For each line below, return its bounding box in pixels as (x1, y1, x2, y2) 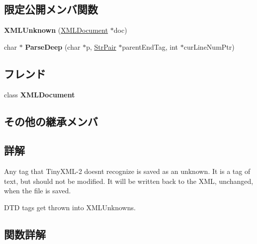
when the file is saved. (4, 185, 71, 196)
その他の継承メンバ (4, 113, 98, 129)
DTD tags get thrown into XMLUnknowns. (4, 202, 136, 212)
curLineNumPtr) (183, 41, 235, 52)
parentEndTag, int (122, 41, 178, 52)
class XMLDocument (4, 89, 75, 99)
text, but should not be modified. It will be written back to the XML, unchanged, (4, 175, 254, 186)
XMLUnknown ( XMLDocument (4, 25, 108, 35)
